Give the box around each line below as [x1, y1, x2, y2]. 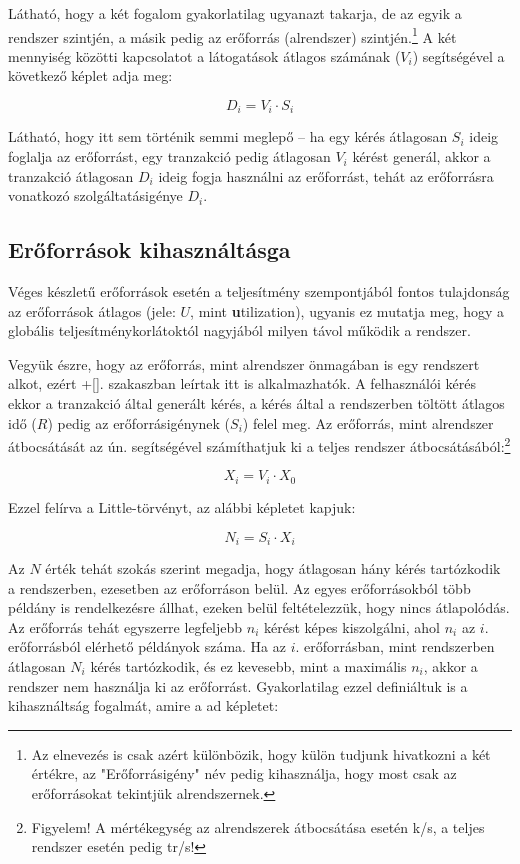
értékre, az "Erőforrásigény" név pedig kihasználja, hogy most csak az [31, 763, 457, 784]
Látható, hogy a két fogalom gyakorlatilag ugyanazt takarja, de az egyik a [8, 3, 462, 23]
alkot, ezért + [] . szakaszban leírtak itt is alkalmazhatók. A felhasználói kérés [8, 373, 476, 394]
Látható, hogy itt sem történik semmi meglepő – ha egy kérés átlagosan [8, 126, 448, 147]
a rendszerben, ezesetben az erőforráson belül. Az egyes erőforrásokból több [8, 577, 471, 598]
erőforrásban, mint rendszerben [304, 636, 495, 657]
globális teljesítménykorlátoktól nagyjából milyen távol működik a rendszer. [8, 320, 471, 341]
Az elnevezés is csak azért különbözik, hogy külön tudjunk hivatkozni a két [31, 743, 491, 764]
